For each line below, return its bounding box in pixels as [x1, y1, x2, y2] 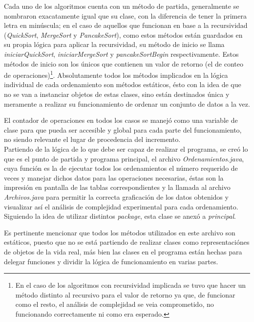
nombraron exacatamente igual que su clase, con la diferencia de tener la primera [4, 10, 247, 21]
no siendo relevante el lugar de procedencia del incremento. [4, 134, 181, 144]
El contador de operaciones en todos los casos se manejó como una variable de [4, 115, 238, 125]
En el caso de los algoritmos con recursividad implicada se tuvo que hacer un [15, 280, 246, 290]
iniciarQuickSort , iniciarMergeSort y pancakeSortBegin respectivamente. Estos [4, 48, 239, 59]
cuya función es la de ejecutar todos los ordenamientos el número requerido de [4, 163, 238, 173]
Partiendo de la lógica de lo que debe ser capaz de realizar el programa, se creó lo [4, 143, 248, 154]
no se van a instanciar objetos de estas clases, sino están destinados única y [4, 89, 230, 99]
